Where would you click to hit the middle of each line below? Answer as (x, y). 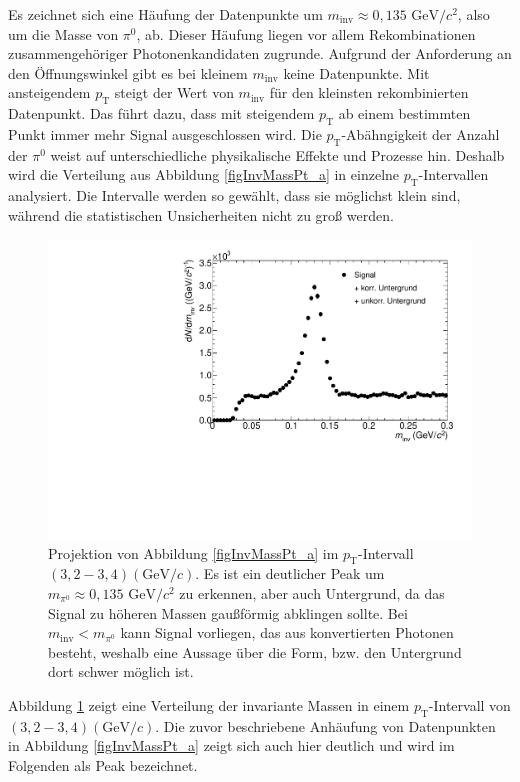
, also (473, 14)
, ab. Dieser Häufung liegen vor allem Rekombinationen (306, 33)
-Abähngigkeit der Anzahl (420, 133)
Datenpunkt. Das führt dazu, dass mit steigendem (161, 113)
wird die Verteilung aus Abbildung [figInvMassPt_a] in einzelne (204, 174)
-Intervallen (453, 174)
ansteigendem (49, 92)
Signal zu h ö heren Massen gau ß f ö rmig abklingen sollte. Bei (228, 612)
